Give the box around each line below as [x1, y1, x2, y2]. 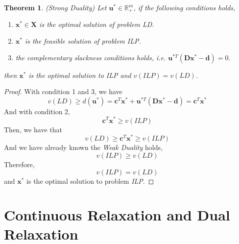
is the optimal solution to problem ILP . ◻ [26, 176, 154, 186]
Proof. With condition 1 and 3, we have [4, 86, 122, 97]
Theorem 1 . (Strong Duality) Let [4, 2, 107, 12]
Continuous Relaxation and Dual [4, 205, 230, 225]
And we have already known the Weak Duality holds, [4, 142, 163, 152]
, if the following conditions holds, [133, 2, 236, 12]
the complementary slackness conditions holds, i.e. [15, 52, 166, 62]
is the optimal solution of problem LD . [39, 19, 154, 29]
